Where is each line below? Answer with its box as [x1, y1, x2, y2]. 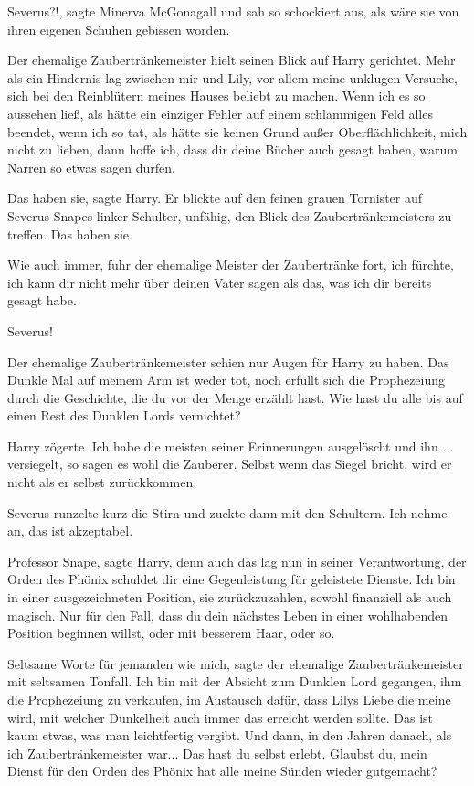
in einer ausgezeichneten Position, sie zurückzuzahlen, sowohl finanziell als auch [7, 588, 452, 607]
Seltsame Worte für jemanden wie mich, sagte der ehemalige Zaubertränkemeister [7, 653, 464, 673]
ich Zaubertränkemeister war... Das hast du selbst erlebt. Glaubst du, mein [7, 743, 427, 762]
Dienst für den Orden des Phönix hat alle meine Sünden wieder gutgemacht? [7, 761, 437, 781]
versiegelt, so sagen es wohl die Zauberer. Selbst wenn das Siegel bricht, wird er [7, 454, 452, 473]
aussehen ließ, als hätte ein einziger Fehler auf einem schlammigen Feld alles [7, 103, 433, 122]
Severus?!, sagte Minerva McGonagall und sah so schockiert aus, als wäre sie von [7, 2, 459, 20]
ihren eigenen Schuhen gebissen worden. [7, 19, 230, 38]
